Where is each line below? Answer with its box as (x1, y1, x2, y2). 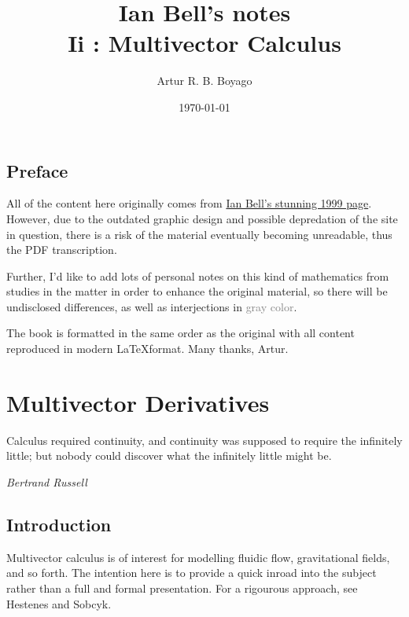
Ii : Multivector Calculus (68, 27, 341, 59)
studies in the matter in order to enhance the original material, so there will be (6, 283, 388, 299)
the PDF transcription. (6, 241, 117, 258)
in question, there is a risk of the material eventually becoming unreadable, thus (6, 226, 392, 242)
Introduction (6, 512, 112, 536)
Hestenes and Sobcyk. (6, 595, 112, 611)
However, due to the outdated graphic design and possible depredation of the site (6, 210, 398, 226)
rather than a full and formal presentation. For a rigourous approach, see (6, 579, 358, 596)
